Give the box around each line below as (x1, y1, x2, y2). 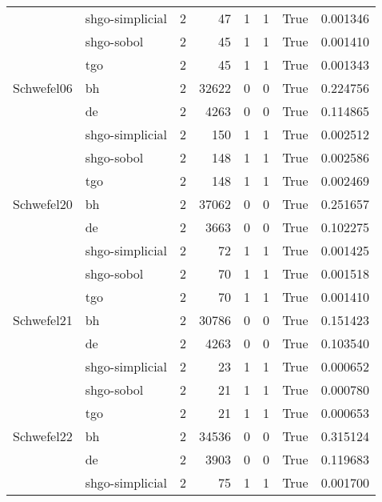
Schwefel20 (13, 195, 73, 213)
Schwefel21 (13, 311, 73, 329)
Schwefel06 (13, 78, 73, 97)
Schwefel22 (13, 427, 73, 445)
